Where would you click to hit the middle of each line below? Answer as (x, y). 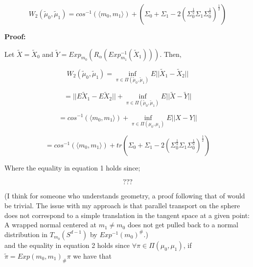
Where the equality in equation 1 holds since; (72, 167)
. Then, (171, 54)
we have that (92, 255)
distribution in (26, 234)
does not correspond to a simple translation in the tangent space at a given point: (127, 215)
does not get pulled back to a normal (183, 225)
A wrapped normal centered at (50, 225)
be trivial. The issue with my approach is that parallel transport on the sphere (122, 205)
